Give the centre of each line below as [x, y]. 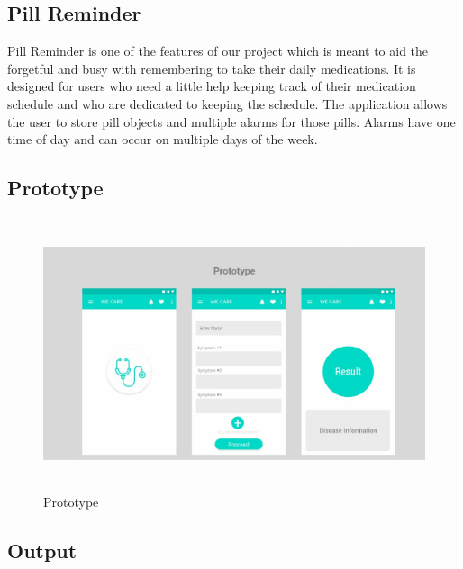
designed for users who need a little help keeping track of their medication [212, 86]
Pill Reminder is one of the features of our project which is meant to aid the [218, 51]
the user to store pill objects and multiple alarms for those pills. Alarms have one [231, 121]
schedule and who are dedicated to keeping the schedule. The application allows [227, 103]
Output [42, 550]
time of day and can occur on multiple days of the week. [163, 139]
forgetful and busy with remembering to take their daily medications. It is [212, 68]
